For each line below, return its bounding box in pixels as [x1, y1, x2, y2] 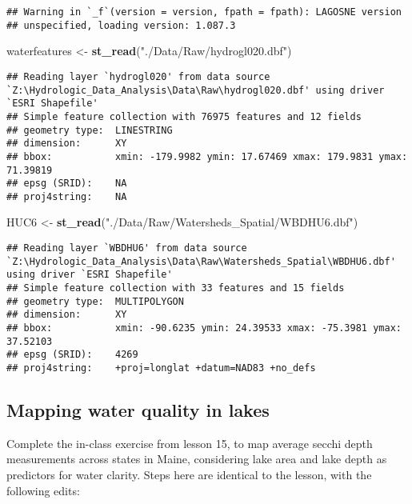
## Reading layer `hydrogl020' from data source [6, 70, 270, 82]
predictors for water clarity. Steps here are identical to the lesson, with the [6, 466, 372, 483]
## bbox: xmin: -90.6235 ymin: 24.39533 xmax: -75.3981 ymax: [6, 322, 402, 334]
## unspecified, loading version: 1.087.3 [6, 19, 236, 31]
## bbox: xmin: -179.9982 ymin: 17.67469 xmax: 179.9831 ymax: [6, 150, 408, 162]
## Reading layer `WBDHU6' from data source [6, 242, 247, 254]
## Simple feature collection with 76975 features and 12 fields [6, 110, 362, 122]
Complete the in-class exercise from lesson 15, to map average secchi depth [6, 434, 373, 451]
